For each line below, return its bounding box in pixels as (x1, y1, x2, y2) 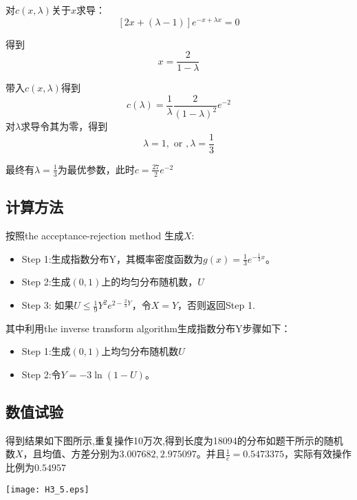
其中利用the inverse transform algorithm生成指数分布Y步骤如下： (6, 320, 291, 335)
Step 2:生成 (21, 274, 71, 289)
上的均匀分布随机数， (101, 274, 198, 289)
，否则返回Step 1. (177, 298, 255, 312)
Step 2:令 (21, 367, 61, 382)
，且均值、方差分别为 (23, 446, 120, 461)
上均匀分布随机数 (101, 344, 179, 358)
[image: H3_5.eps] (6, 484, 89, 494)
